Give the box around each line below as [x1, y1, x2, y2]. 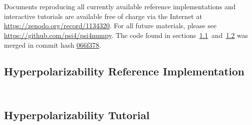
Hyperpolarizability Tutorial [4, 107, 150, 122]
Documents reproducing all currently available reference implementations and [4, 1, 236, 12]
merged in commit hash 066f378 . [4, 39, 101, 50]
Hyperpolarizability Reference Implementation [4, 63, 245, 78]
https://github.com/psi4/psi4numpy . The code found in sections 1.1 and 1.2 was [4, 30, 248, 40]
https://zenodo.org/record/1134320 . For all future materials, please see [4, 20, 217, 31]
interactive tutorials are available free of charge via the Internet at [4, 11, 202, 21]
